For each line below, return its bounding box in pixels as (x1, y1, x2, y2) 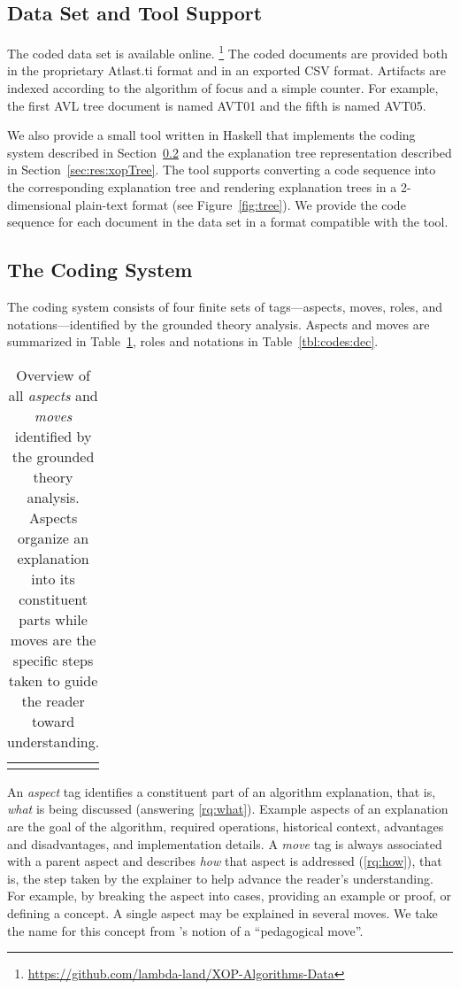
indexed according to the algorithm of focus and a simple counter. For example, (7, 79, 439, 97)
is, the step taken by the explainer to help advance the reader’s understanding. (7, 869, 433, 887)
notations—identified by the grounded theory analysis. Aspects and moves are (7, 314, 430, 333)
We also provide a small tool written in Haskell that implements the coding (7, 126, 416, 144)
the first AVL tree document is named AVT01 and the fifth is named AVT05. (7, 96, 426, 114)
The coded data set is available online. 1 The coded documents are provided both (7, 42, 448, 62)
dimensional (7, 195, 72, 213)
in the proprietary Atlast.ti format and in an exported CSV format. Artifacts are (7, 61, 446, 80)
